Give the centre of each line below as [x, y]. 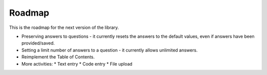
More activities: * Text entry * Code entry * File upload [77, 64]
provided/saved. [38, 43]
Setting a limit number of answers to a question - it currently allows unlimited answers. [110, 50]
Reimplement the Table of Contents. [58, 57]
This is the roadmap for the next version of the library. [64, 27]
